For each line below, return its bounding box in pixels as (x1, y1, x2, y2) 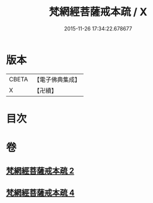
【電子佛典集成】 (33, 75, 81, 84)
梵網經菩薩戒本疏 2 (6, 166, 75, 176)
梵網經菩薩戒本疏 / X (48, 5, 148, 19)
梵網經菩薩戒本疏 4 (6, 188, 75, 198)
